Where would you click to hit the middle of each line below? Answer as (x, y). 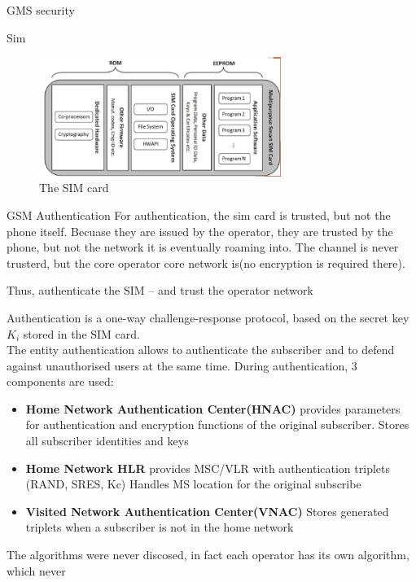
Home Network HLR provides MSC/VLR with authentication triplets (208, 468)
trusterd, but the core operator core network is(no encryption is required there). (206, 263)
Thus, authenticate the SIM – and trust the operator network (160, 290)
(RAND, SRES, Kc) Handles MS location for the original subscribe (193, 484)
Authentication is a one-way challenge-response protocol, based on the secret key (208, 317)
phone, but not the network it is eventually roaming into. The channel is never (203, 247)
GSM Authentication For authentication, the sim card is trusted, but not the (199, 214)
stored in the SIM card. (81, 333)
